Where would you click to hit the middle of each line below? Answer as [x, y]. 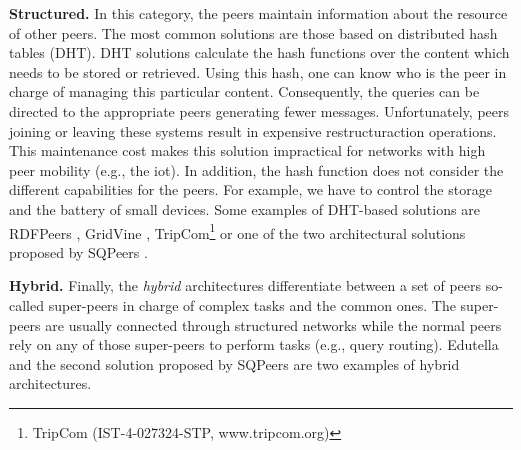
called [26, 304]
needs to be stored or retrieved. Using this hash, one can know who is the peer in [258, 71]
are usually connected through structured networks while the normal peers [273, 324]
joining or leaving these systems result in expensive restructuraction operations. [253, 130]
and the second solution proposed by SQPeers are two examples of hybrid [234, 363]
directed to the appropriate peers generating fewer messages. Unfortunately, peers [259, 110]
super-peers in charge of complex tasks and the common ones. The [252, 304]
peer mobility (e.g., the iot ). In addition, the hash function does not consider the [256, 169]
